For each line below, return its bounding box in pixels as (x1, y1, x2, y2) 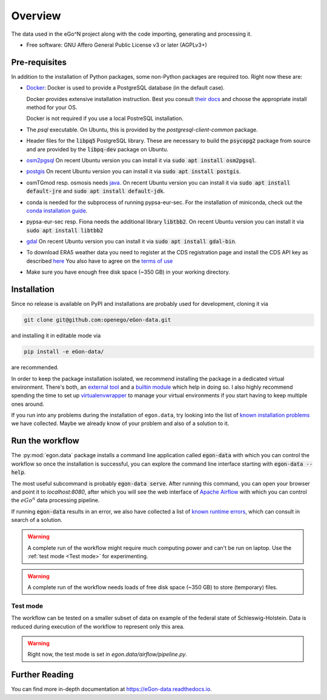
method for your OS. (26, 104, 78, 111)
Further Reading (11, 670, 74, 680)
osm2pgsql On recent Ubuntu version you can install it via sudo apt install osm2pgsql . (26, 156, 257, 163)
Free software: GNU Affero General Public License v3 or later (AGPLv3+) (26, 41, 207, 48)
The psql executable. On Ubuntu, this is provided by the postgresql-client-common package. (26, 126, 259, 133)
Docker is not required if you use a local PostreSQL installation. (26, 115, 184, 122)
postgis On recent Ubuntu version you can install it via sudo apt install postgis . (26, 168, 241, 175)
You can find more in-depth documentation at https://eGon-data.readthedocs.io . (11, 685, 212, 693)
